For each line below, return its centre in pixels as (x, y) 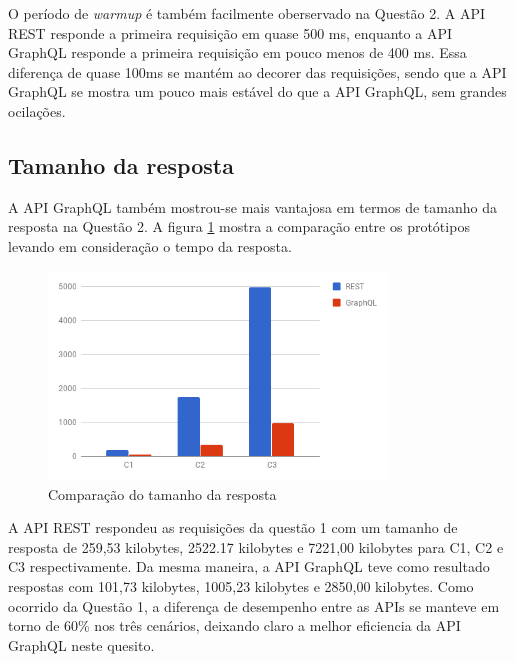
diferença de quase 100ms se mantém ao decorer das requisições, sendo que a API (257, 71)
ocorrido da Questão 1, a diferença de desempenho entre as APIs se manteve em (254, 605)
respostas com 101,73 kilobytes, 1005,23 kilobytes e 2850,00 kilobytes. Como (241, 586)
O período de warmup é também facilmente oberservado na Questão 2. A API (247, 13)
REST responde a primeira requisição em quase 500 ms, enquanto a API (230, 32)
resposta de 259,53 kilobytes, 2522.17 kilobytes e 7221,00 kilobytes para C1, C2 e (256, 546)
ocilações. (37, 110)
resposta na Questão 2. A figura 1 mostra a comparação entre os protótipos (239, 226)
